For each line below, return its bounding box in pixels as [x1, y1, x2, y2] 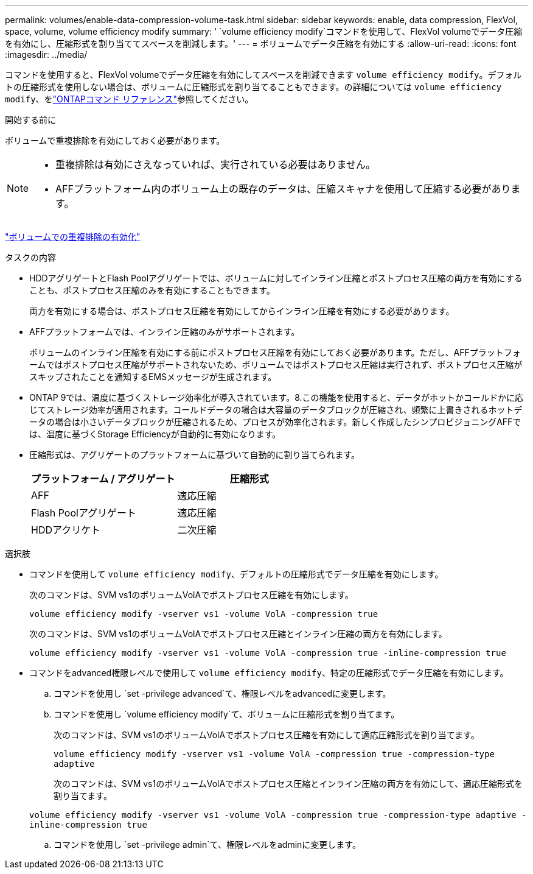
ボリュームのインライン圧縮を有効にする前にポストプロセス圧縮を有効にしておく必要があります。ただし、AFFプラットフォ [29, 347, 521, 358]
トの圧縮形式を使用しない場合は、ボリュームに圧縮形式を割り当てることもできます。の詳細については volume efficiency [5, 82, 502, 92]
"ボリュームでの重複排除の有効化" [5, 231, 141, 242]
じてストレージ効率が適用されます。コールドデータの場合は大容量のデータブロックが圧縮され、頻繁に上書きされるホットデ [29, 404, 523, 415]
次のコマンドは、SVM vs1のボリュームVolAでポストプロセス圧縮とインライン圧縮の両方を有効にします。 [29, 629, 447, 639]
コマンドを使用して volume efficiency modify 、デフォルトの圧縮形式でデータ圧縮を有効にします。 [29, 569, 444, 579]
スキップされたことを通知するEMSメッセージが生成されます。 [29, 372, 277, 382]
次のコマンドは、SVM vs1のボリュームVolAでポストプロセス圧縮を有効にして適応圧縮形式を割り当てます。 [54, 730, 479, 740]
